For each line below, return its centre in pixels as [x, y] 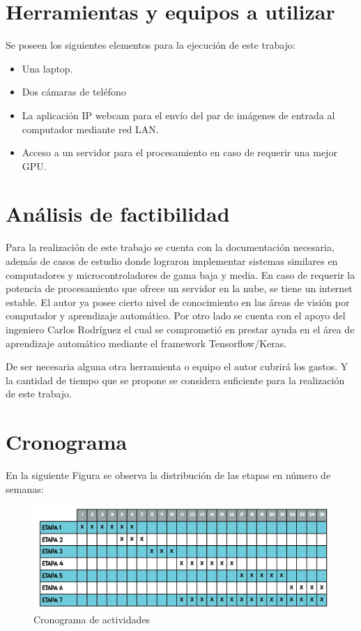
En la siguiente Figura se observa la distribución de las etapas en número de [168, 475]
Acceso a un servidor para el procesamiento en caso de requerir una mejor [179, 152]
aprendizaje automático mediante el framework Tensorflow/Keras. [146, 343]
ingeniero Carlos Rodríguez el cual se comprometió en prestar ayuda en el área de [180, 329]
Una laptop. [47, 68]
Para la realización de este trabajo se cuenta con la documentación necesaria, [170, 247]
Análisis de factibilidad [118, 214]
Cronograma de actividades [92, 619]
